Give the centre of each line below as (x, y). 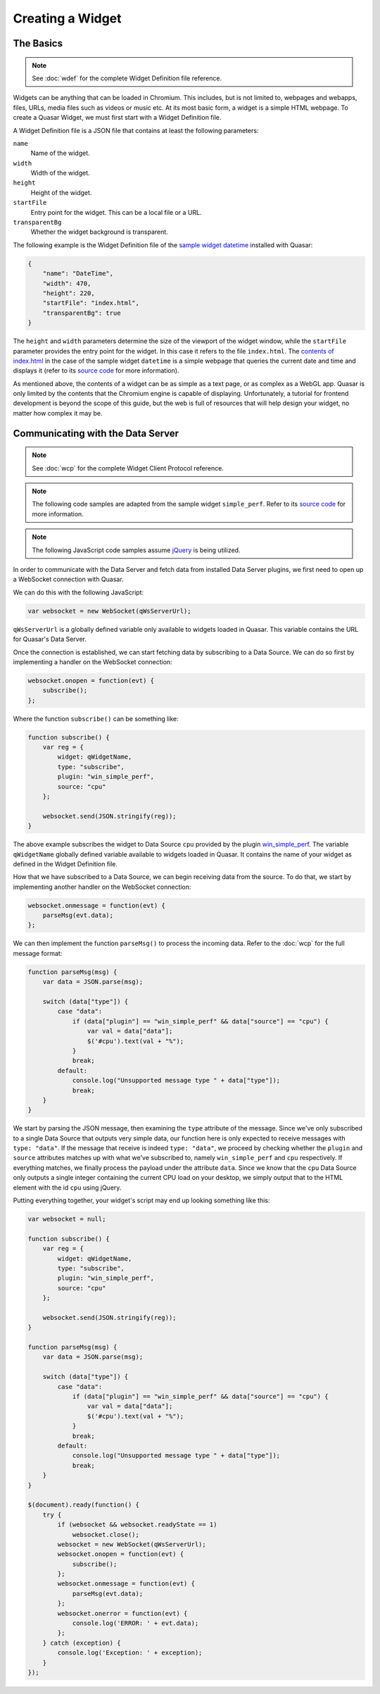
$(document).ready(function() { (84, 1505)
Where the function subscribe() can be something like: (96, 718)
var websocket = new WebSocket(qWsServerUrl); (109, 611)
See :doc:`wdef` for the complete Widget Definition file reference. (127, 78)
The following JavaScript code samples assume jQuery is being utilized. (136, 550)
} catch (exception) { (82, 1643)
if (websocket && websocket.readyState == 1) (137, 1525)
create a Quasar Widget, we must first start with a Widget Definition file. (117, 118)
